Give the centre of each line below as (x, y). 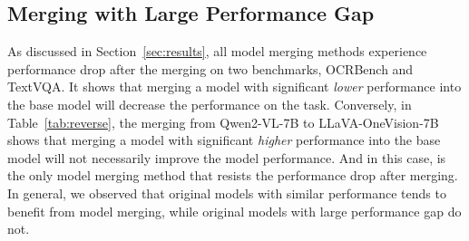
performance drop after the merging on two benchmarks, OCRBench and (210, 68)
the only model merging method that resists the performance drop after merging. (233, 175)
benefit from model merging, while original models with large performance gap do (234, 211)
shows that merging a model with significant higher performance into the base (224, 140)
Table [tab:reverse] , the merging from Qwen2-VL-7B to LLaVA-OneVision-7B (223, 122)
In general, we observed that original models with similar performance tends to (227, 193)
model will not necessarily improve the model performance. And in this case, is (227, 157)
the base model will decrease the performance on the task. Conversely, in (210, 104)
